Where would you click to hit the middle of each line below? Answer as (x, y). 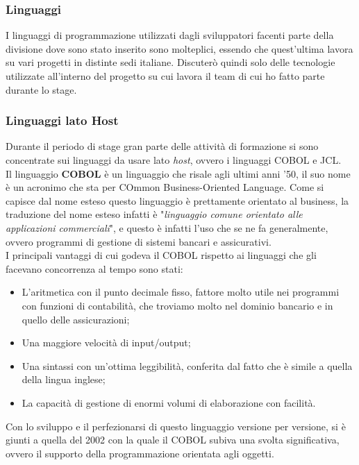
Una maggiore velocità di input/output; (106, 343)
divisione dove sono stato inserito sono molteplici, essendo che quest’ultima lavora (179, 48)
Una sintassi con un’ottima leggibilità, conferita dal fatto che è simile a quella (187, 365)
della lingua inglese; (64, 379)
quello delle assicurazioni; (76, 319)
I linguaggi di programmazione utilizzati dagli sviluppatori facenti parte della (170, 35)
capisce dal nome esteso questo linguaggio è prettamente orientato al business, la (177, 200)
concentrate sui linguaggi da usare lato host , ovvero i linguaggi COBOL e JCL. (174, 160)
